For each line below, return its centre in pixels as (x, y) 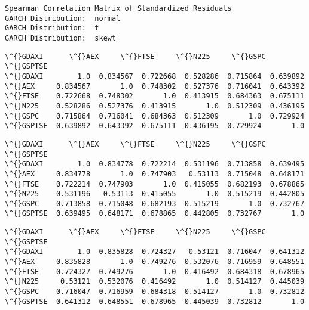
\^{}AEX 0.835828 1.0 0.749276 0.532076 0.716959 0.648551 (155, 262)
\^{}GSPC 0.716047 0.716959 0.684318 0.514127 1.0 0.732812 (155, 292)
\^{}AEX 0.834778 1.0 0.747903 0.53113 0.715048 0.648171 (155, 174)
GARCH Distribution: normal (63, 18)
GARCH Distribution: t (52, 28)
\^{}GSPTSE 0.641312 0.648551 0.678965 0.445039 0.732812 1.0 (155, 301)
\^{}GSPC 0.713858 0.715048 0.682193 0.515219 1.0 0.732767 (155, 204)
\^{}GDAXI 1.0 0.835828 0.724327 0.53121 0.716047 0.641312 (155, 252)
